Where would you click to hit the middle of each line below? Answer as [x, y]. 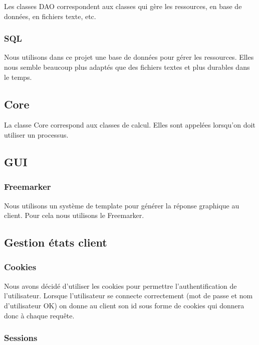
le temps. [18, 77]
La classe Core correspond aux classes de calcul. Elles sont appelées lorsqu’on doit [130, 125]
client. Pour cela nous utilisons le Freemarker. [74, 215]
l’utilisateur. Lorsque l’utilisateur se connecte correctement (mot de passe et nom [128, 296]
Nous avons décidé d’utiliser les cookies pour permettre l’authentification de [120, 285]
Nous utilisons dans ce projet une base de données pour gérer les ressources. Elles [129, 57]
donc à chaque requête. [39, 315]
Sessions [21, 338]
